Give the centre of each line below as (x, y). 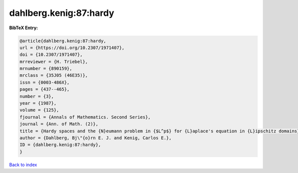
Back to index (23, 165)
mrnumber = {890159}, (46, 69)
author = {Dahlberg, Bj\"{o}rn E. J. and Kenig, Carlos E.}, (96, 138)
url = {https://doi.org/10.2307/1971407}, (72, 48)
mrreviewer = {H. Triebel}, (54, 61)
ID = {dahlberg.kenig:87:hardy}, (60, 145)
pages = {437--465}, (44, 89)
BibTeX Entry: (24, 28)
